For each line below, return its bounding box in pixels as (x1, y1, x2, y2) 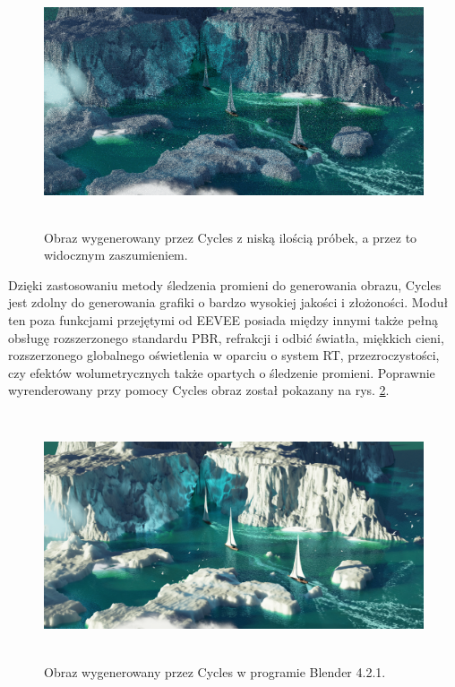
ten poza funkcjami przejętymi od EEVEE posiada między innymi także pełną (8, 310, 439, 329)
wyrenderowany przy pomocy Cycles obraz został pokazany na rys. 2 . (8, 381, 390, 399)
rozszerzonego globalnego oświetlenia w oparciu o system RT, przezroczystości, (8, 346, 440, 365)
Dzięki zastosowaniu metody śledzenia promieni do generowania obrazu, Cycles (8, 275, 442, 294)
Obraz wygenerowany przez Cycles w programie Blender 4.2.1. (44, 662, 386, 681)
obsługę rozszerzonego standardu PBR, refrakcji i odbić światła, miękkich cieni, (8, 328, 444, 347)
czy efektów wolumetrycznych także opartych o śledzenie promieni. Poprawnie (8, 363, 435, 382)
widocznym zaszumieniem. (44, 245, 188, 264)
